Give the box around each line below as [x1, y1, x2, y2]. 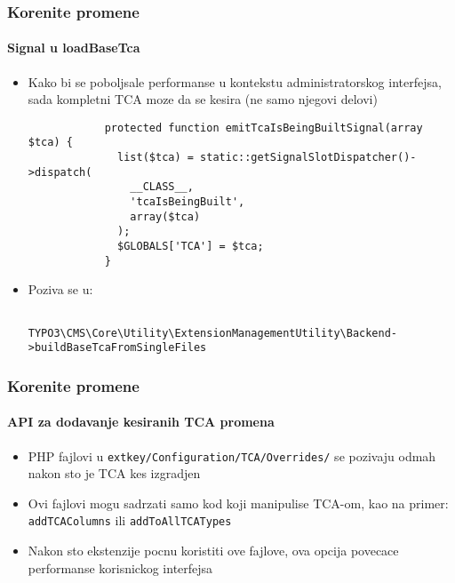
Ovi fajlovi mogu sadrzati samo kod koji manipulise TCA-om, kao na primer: [28, 493, 449, 512]
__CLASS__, [130, 180, 194, 194]
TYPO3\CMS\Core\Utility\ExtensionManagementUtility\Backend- [28, 326, 398, 339]
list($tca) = [117, 151, 194, 164]
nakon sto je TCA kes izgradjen [28, 464, 201, 483]
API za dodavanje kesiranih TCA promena [7, 412, 275, 431]
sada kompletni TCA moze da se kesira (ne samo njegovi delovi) [28, 90, 378, 108]
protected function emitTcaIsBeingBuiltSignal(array [104, 121, 423, 134]
